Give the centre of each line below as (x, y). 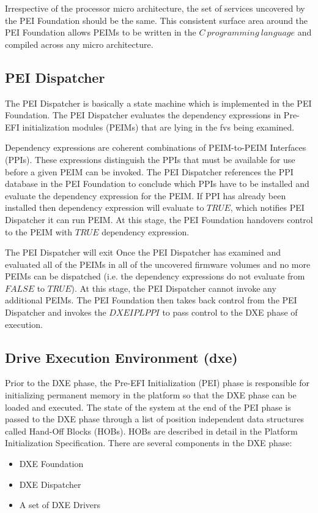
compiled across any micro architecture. (79, 44)
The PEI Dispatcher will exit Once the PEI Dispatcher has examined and (143, 252)
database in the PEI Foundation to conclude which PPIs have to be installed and (157, 184)
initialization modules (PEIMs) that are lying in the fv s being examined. (158, 127)
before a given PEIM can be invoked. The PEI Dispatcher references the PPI (149, 171)
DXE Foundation (51, 464)
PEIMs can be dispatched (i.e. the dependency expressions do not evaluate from (155, 276)
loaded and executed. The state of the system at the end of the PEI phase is (148, 407)
